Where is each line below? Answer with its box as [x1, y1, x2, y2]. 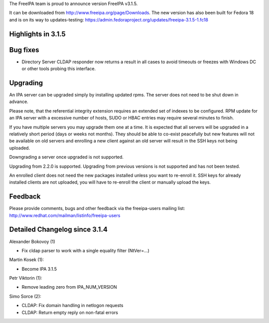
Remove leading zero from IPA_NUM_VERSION [21, 284, 117, 290]
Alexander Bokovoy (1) [9, 238, 56, 244]
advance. [9, 99, 28, 105]
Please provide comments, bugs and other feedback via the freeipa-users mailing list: [9, 206, 185, 212]
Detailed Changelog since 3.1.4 [9, 225, 108, 234]
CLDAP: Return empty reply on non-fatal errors [21, 309, 118, 316]
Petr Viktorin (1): [9, 275, 42, 281]
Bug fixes [9, 45, 39, 54]
